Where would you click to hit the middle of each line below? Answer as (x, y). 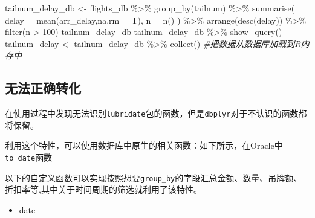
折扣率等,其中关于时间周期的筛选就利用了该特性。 (103, 189)
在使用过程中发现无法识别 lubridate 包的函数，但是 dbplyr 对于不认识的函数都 (156, 113)
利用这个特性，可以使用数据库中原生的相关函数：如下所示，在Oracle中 (144, 145)
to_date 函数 (29, 157)
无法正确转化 (43, 88)
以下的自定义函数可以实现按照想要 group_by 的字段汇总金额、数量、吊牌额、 (154, 177)
